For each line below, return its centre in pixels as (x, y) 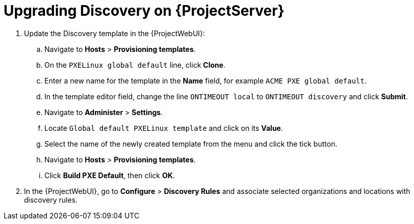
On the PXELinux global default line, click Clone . (135, 65)
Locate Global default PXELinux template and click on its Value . (164, 128)
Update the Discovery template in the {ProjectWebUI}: (115, 33)
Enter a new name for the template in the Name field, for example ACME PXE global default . (206, 80)
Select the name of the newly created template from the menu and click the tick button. (191, 144)
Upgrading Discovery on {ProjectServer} (144, 11)
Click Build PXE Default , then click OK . (110, 175)
